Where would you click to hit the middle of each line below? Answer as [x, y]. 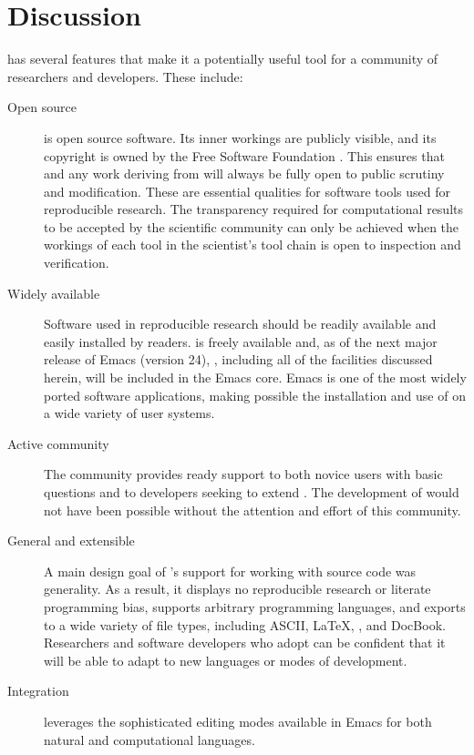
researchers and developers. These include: [125, 76]
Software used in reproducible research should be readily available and [240, 324]
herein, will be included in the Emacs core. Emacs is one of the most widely [255, 377]
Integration [38, 691]
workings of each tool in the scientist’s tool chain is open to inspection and [252, 245]
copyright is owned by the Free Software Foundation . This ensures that [244, 155]
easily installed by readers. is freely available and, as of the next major [241, 341]
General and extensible [71, 541]
